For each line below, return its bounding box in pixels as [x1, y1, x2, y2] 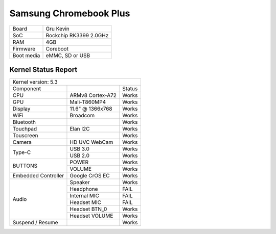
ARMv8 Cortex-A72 [70, 92, 117, 99]
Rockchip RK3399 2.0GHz [45, 32, 109, 39]
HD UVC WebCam [70, 139, 113, 146]
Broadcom [70, 112, 95, 119]
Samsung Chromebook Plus [9, 8, 130, 19]
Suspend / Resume [12, 219, 58, 226]
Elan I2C [70, 125, 90, 133]
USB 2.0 [70, 152, 89, 159]
